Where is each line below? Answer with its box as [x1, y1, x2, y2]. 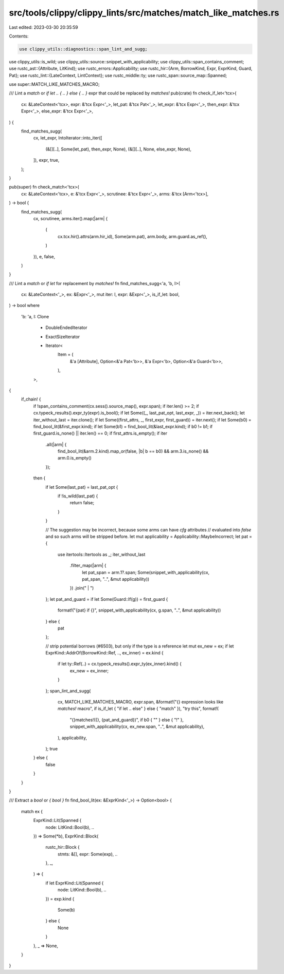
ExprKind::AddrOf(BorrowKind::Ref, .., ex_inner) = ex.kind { [45, 650, 164, 656]
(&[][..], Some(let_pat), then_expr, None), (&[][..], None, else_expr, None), [45, 146, 192, 152]
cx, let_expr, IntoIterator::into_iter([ [33, 135, 102, 141]
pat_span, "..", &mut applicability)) [82, 576, 149, 582]
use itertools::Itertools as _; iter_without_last [57, 551, 145, 557]
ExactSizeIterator [45, 334, 80, 340]
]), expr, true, [33, 157, 59, 163]
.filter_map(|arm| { [70, 563, 106, 569]
